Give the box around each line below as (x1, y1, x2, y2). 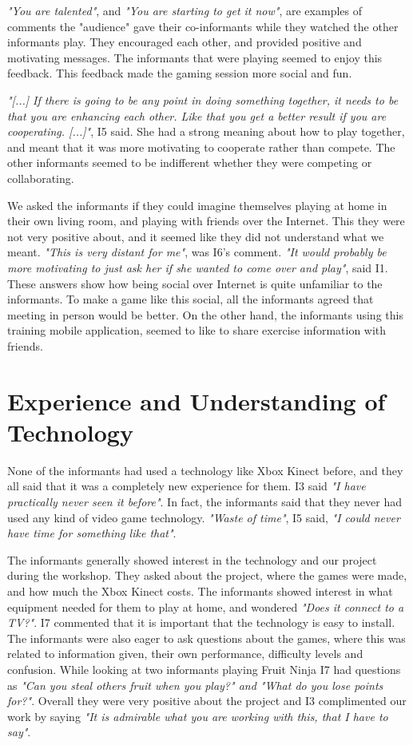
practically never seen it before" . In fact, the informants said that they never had (7, 493, 402, 509)
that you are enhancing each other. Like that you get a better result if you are (7, 107, 387, 124)
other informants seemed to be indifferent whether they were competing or (7, 154, 372, 171)
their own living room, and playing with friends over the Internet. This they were (7, 212, 405, 229)
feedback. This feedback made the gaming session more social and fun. (7, 65, 352, 81)
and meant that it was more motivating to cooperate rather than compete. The (7, 138, 395, 155)
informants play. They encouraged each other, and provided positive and (7, 34, 362, 50)
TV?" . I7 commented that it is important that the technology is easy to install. (7, 614, 395, 631)
